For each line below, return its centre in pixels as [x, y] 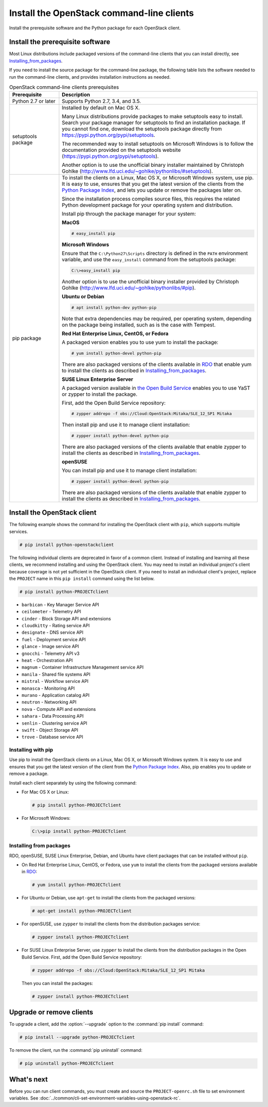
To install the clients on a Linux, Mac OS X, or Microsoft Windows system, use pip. [158, 178]
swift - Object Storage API [50, 730]
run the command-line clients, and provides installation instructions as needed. [90, 77]
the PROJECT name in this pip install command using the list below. [82, 578]
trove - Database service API [52, 737]
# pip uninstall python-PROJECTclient [67, 1063]
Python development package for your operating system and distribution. [147, 205]
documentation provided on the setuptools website [121, 150]
